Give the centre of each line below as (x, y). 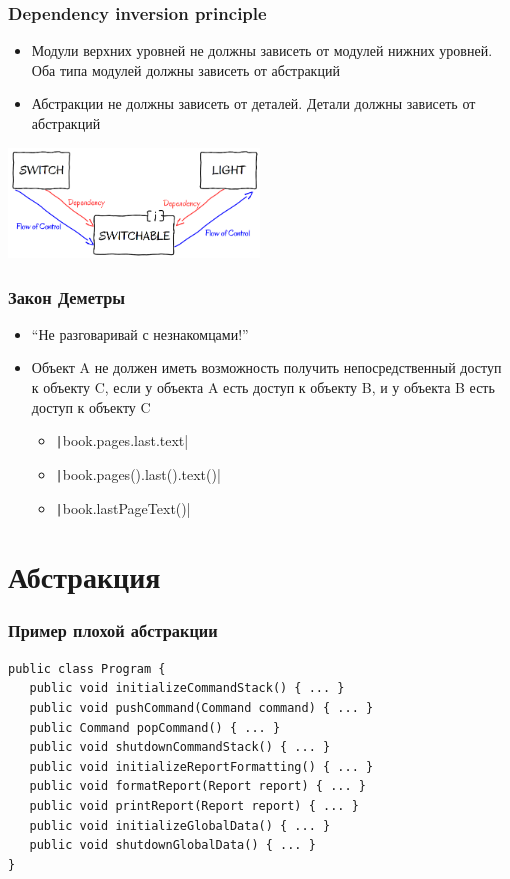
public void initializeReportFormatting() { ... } (201, 766)
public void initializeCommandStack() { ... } (187, 688)
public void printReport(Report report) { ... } (194, 805)
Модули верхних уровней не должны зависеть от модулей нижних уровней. (262, 50)
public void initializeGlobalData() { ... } (180, 825)
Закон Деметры (67, 296)
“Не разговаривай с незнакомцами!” (140, 333)
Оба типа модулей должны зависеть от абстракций (185, 69)
